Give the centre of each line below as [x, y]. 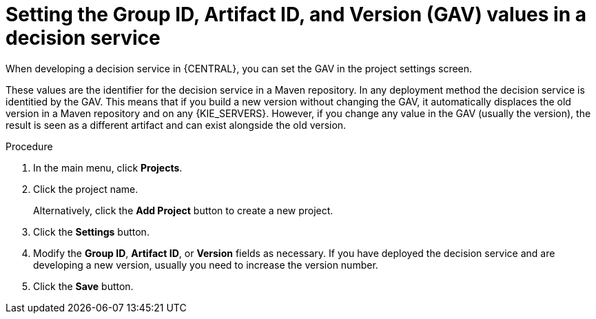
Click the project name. [86, 189]
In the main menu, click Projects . [108, 167]
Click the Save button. [83, 286]
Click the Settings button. [91, 231]
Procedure [29, 146]
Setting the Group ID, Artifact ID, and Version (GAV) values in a [296, 14]
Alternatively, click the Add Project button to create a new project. [183, 210]
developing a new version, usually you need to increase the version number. [206, 265]
